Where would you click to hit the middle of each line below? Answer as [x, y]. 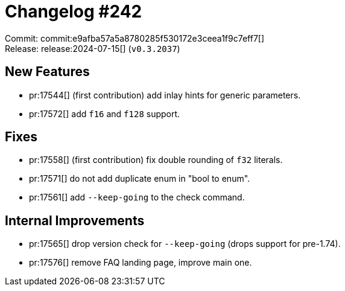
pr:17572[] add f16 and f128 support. [105, 114]
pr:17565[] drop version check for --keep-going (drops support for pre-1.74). [185, 244]
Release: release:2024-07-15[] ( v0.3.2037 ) [93, 48]
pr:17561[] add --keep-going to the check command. [137, 197]
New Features [47, 72]
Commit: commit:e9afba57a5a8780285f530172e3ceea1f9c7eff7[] [135, 38]
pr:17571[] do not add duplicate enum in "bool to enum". [140, 179]
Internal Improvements [75, 220]
